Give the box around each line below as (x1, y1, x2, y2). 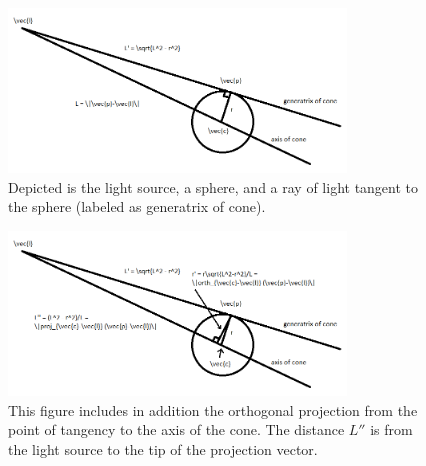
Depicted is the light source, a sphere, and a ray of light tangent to (8, 176, 419, 197)
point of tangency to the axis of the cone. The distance (8, 419, 345, 440)
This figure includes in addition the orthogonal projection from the (8, 399, 418, 420)
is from (370, 419, 413, 440)
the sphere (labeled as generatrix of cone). (8, 196, 266, 217)
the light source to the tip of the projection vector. (8, 438, 318, 459)
